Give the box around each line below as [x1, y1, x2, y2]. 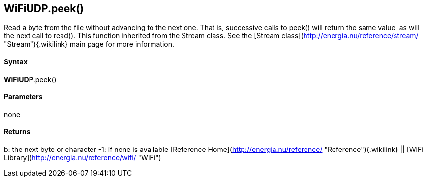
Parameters [4, 92, 43, 101]
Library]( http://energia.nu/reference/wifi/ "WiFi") [4, 153, 161, 162]
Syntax [4, 58, 28, 66]
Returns [4, 127, 30, 136]
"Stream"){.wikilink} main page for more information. [4, 40, 175, 49]
